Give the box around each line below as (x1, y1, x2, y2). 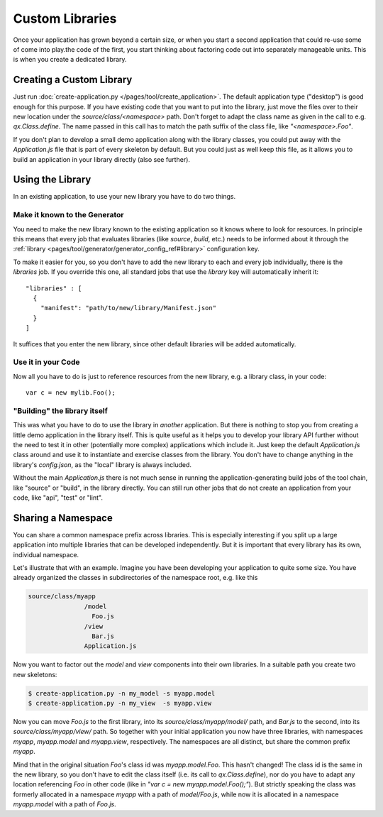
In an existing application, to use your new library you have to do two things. (13, 192, 236, 201)
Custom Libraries (13, 11, 117, 26)
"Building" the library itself (13, 405, 108, 415)
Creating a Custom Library (13, 74, 133, 86)
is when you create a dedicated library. (13, 55, 127, 64)
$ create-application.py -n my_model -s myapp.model (28, 689, 216, 697)
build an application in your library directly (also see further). (13, 155, 191, 163)
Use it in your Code (13, 357, 81, 367)
